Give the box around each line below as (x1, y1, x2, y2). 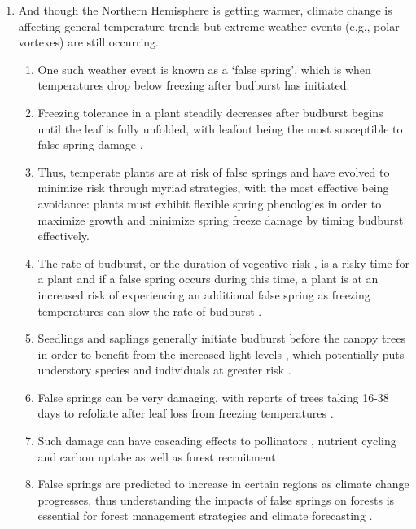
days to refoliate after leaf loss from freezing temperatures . (37, 404, 334, 422)
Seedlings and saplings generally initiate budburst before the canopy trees (37, 330, 405, 347)
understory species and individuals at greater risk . (37, 361, 291, 378)
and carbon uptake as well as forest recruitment (37, 448, 276, 465)
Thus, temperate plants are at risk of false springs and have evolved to (37, 163, 390, 180)
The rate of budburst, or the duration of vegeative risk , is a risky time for (37, 254, 409, 271)
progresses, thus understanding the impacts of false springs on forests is (37, 491, 395, 508)
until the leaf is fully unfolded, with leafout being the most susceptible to (37, 120, 403, 137)
